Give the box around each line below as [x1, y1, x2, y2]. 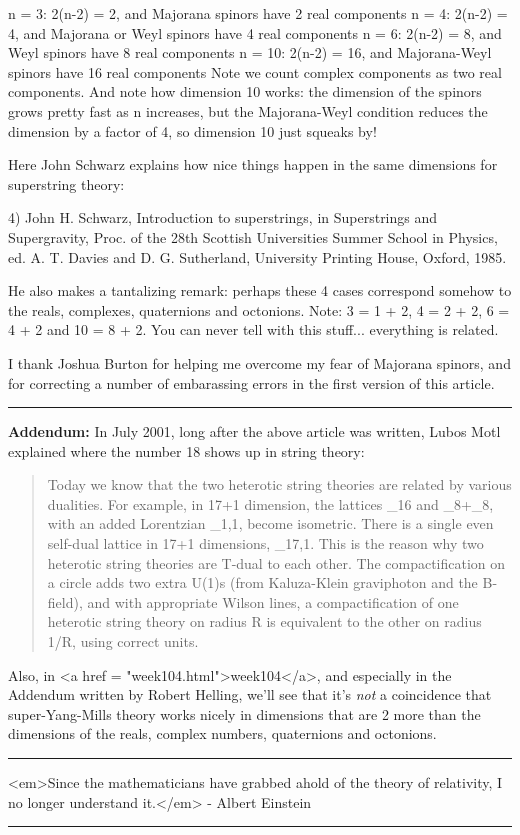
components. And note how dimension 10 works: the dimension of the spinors [8, 81, 482, 102]
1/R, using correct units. [47, 631, 199, 652]
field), [47, 591, 83, 612]
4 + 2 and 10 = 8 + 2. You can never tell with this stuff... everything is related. [8, 319, 499, 340]
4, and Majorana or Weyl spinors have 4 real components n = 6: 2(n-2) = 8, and [8, 22, 502, 43]
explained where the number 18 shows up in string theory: [8, 440, 365, 461]
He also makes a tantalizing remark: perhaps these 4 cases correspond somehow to [8, 280, 512, 301]
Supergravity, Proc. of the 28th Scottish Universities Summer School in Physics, [8, 226, 498, 247]
